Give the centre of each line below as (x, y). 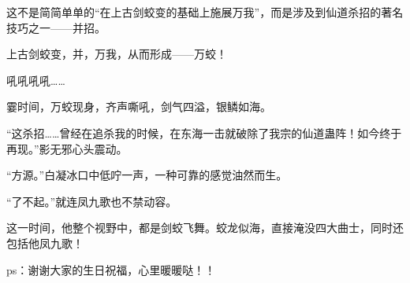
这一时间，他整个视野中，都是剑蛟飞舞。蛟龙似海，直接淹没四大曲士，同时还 (205, 228)
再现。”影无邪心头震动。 (67, 148)
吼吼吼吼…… (36, 80)
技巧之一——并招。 (56, 27)
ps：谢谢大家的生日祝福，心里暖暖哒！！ (111, 269)
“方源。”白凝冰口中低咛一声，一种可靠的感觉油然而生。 (147, 175)
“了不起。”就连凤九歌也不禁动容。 (92, 201)
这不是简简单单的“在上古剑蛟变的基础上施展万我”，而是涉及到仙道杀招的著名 (205, 12)
